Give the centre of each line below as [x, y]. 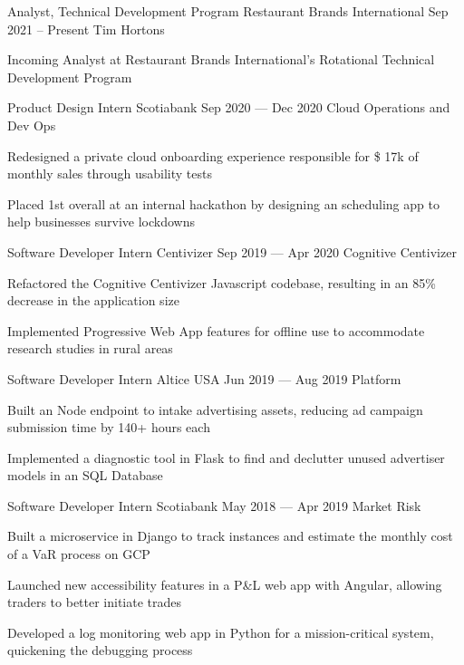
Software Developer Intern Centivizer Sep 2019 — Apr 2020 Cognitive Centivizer [232, 251]
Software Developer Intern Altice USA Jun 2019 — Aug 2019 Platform [204, 378]
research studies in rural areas [90, 348]
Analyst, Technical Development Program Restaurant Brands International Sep [228, 11]
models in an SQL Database [85, 475]
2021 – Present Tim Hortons [86, 29]
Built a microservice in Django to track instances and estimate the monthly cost [230, 536]
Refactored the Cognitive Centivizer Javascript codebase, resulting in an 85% [222, 282]
